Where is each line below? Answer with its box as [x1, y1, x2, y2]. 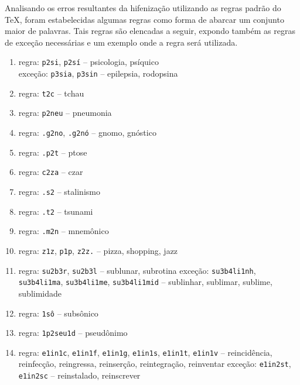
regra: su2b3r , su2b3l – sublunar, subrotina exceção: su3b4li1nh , [18, 264, 256, 276]
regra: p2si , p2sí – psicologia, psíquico [18, 56, 159, 68]
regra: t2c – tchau [18, 87, 84, 99]
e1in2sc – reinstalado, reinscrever [18, 369, 141, 381]
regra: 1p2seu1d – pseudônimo [18, 326, 128, 339]
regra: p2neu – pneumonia [18, 106, 112, 119]
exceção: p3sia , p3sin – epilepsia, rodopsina [18, 67, 178, 80]
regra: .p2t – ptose [18, 146, 87, 158]
